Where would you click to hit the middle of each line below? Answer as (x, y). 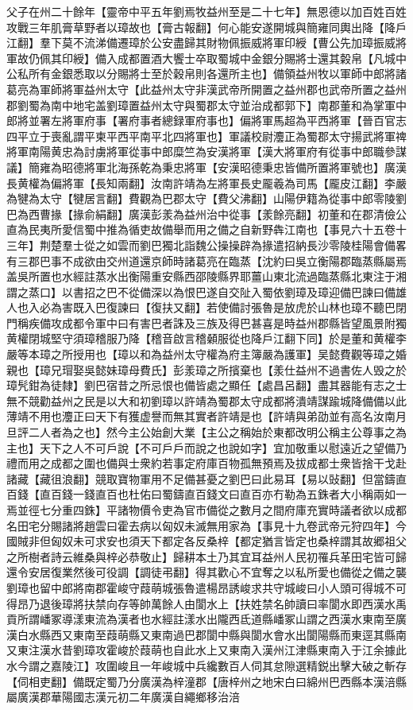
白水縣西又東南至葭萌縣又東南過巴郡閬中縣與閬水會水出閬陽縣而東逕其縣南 (212, 634)
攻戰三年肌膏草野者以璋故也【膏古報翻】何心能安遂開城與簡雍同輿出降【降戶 (206, 27)
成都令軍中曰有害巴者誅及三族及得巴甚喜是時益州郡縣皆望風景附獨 (234, 322)
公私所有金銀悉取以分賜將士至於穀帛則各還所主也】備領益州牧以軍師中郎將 (201, 74)
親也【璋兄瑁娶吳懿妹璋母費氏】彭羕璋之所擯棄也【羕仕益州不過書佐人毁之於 (206, 369)
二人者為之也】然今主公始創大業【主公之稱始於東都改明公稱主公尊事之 (212, 432)
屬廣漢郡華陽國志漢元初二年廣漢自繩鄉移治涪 (123, 697)
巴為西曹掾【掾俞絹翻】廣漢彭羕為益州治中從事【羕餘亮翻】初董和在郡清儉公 (206, 213)
